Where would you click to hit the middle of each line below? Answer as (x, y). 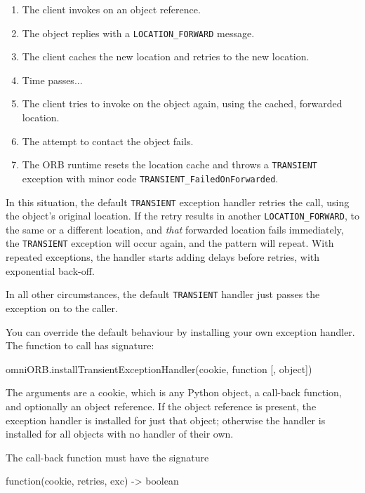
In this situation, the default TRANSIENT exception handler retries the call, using (178, 202)
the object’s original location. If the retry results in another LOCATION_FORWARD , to (182, 216)
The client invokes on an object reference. (111, 9)
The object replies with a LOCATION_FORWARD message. (138, 33)
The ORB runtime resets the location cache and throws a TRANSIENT (170, 164)
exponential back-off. (50, 270)
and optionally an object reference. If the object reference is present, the (161, 406)
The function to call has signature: (80, 345)
